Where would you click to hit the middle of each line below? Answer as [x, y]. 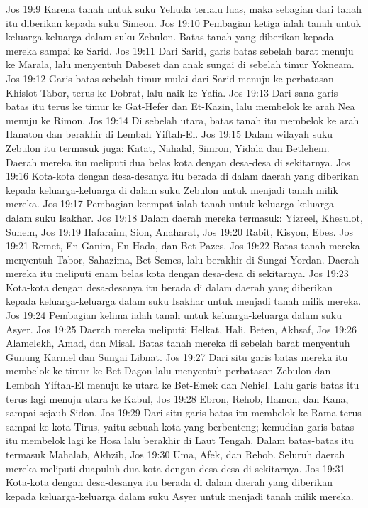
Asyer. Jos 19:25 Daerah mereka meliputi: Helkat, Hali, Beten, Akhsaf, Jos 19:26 [182, 329]
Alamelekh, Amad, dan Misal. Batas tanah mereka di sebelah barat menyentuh [178, 343]
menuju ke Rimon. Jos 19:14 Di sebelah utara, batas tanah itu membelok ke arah [183, 120]
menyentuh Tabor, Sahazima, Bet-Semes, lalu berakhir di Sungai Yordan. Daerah [183, 259]
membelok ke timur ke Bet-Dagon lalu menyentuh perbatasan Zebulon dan [168, 371]
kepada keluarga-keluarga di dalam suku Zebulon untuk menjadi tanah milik [172, 189]
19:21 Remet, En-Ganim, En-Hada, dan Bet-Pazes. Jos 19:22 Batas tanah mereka [183, 245]
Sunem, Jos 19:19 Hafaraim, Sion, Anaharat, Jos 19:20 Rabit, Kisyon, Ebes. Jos [179, 231]
